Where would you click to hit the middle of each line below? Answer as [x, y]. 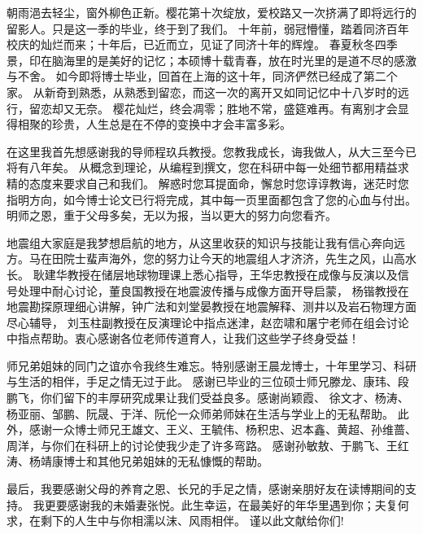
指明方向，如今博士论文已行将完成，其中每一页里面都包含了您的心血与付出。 [211, 199]
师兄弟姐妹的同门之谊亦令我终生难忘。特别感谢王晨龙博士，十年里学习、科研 [211, 365]
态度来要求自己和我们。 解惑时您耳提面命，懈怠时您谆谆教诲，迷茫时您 [219, 183]
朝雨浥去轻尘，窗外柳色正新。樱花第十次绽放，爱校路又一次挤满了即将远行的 [211, 12]
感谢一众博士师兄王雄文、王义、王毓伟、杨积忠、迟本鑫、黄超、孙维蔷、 [222, 429]
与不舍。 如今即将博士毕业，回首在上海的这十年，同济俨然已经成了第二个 [202, 76]
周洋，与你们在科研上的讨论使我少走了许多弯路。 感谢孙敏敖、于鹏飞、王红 [208, 445]
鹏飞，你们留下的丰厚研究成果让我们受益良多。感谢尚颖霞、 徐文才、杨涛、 [208, 398]
